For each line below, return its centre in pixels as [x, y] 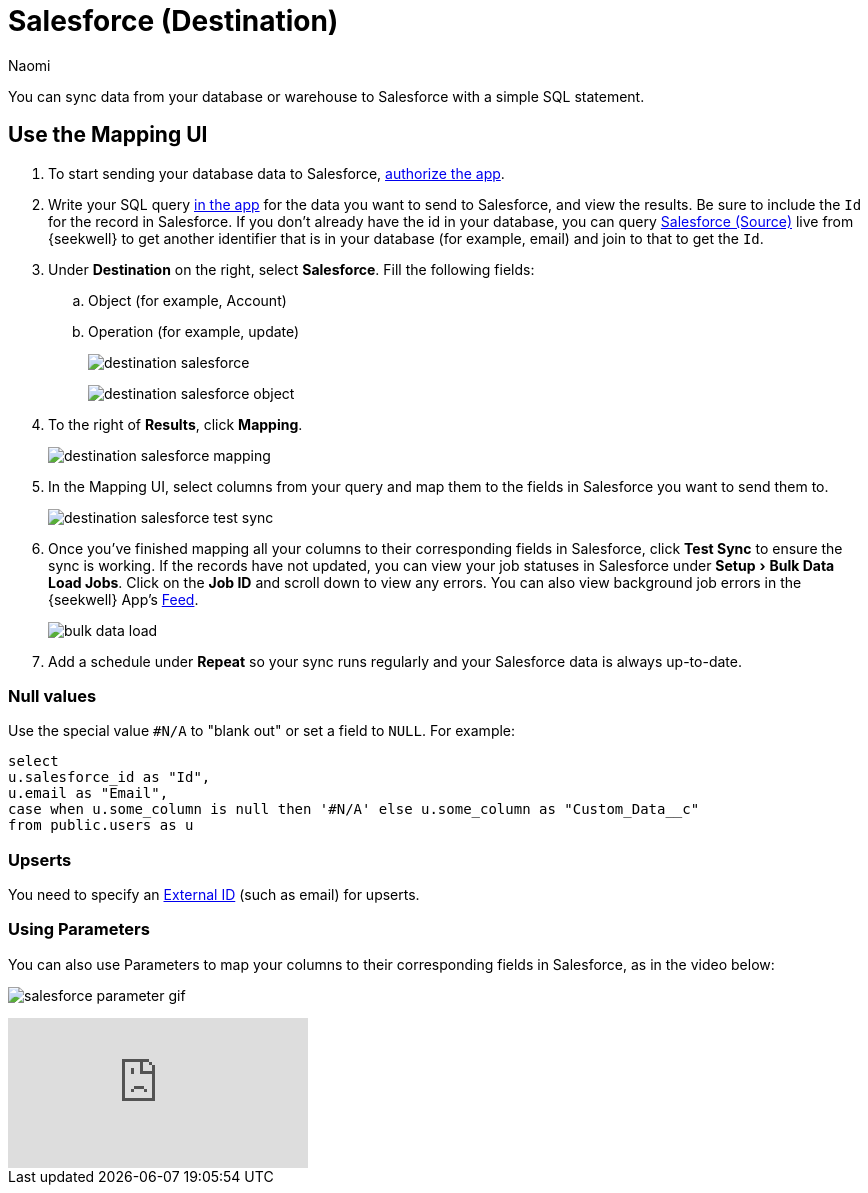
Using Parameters [79, 929]
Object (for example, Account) [187, 300]
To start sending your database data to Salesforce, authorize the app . [276, 173]
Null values [52, 695]
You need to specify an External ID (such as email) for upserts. [214, 895]
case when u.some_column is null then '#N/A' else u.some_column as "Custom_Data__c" [354, 809]
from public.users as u [101, 825]
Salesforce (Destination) [173, 21]
